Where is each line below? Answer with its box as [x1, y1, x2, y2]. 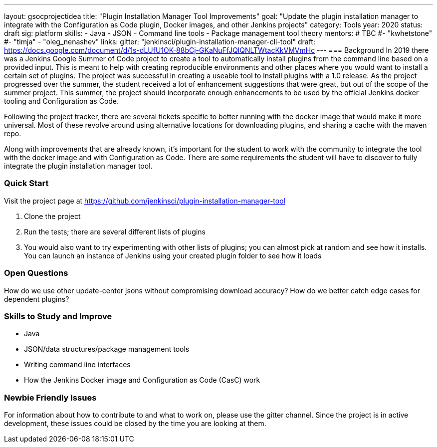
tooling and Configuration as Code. [4, 97, 119, 105]
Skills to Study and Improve [4, 311, 112, 321]
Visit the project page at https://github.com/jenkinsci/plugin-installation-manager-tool [4, 196, 285, 205]
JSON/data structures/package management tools [24, 345, 190, 354]
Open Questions [4, 268, 68, 278]
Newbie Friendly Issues [4, 392, 97, 403]
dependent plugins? [4, 294, 69, 303]
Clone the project [24, 212, 81, 221]
